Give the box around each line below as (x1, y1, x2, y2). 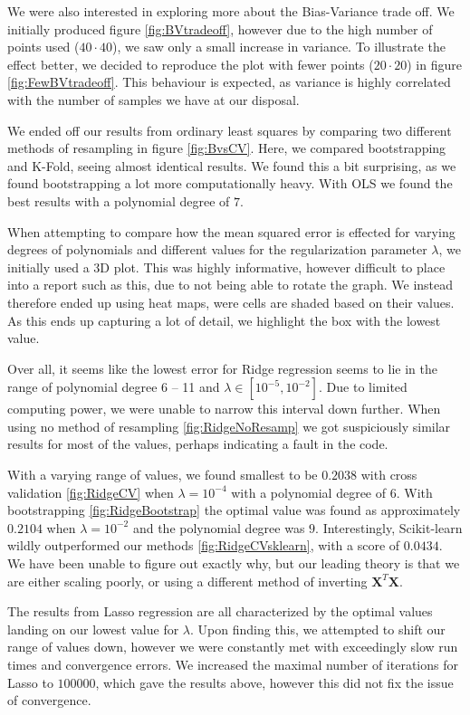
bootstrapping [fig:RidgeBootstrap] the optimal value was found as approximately (7, 500, 461, 520)
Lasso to (7, 672, 53, 691)
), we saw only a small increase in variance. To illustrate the (112, 37, 446, 56)
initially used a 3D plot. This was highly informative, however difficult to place (7, 257, 446, 276)
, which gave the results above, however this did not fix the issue (95, 672, 454, 691)
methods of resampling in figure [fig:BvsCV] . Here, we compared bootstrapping (7, 138, 446, 157)
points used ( (7, 37, 80, 56)
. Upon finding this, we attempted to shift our (190, 619, 446, 638)
